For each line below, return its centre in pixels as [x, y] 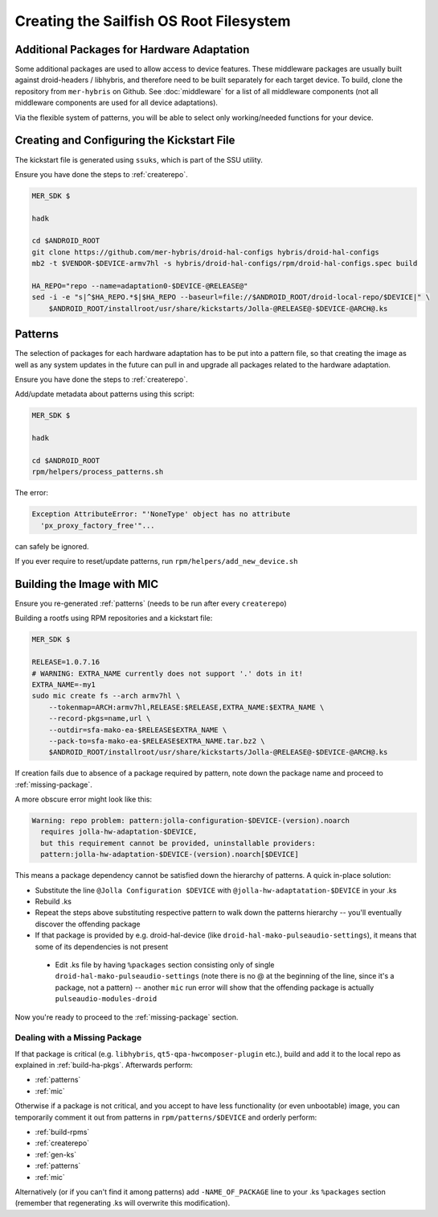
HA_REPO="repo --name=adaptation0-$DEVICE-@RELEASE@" [140, 286]
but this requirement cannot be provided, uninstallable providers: [178, 843]
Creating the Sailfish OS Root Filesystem [153, 21]
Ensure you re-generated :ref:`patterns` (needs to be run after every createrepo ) [151, 603]
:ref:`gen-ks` [56, 1154]
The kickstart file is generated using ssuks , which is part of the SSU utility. [139, 159]
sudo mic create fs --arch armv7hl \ [106, 696]
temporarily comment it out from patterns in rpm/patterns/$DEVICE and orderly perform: [166, 1117]
